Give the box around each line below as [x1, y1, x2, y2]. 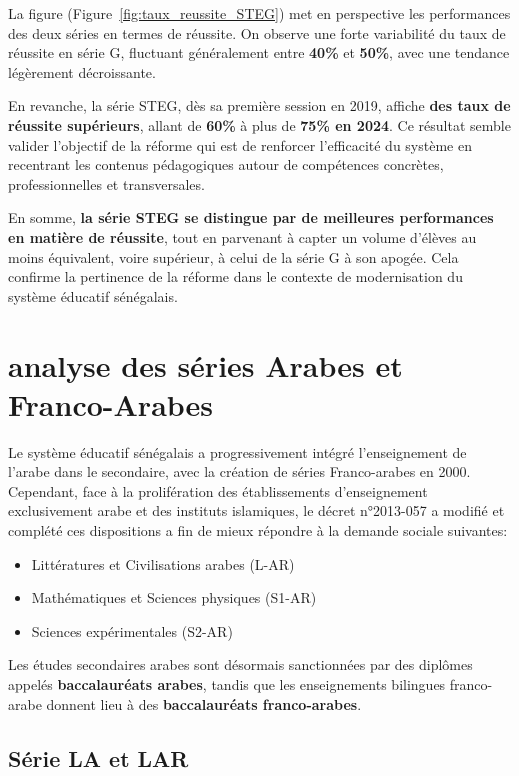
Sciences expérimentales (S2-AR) [31, 620, 233, 641]
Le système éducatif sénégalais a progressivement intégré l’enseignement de [8, 441, 467, 462]
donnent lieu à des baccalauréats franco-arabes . [46, 693, 362, 714]
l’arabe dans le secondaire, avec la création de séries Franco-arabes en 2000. [8, 461, 471, 482]
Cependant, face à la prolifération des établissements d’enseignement [8, 480, 428, 501]
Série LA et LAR [8, 742, 189, 773]
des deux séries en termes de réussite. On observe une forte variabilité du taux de [8, 22, 506, 43]
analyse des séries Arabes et [8, 344, 403, 385]
